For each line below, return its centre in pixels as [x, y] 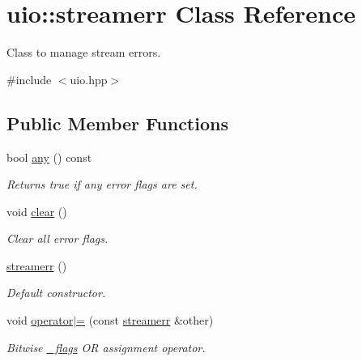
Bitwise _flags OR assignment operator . [106, 347]
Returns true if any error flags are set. [102, 184]
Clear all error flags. [57, 238]
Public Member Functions [117, 123]
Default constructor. [56, 293]
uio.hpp [89, 79]
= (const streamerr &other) [145, 320]
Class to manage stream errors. [84, 52]
